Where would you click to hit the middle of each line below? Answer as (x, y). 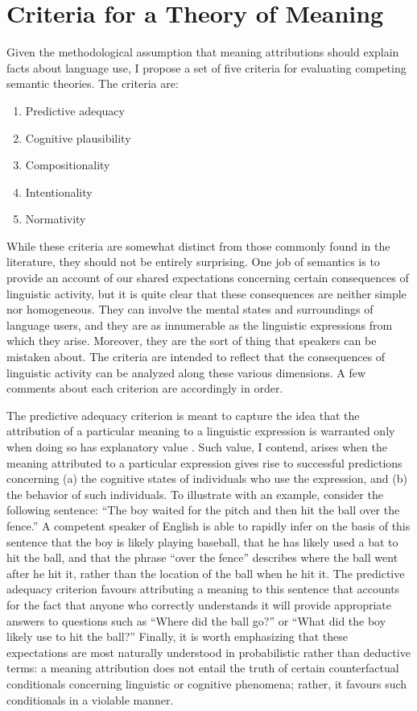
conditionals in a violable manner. (90, 699)
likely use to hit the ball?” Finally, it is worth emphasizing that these (178, 636)
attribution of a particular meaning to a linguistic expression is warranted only (201, 431)
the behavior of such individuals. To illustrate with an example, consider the (195, 494)
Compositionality (68, 165)
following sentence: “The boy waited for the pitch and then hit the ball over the (203, 510)
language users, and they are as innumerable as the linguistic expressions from (200, 324)
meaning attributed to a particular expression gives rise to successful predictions (204, 462)
